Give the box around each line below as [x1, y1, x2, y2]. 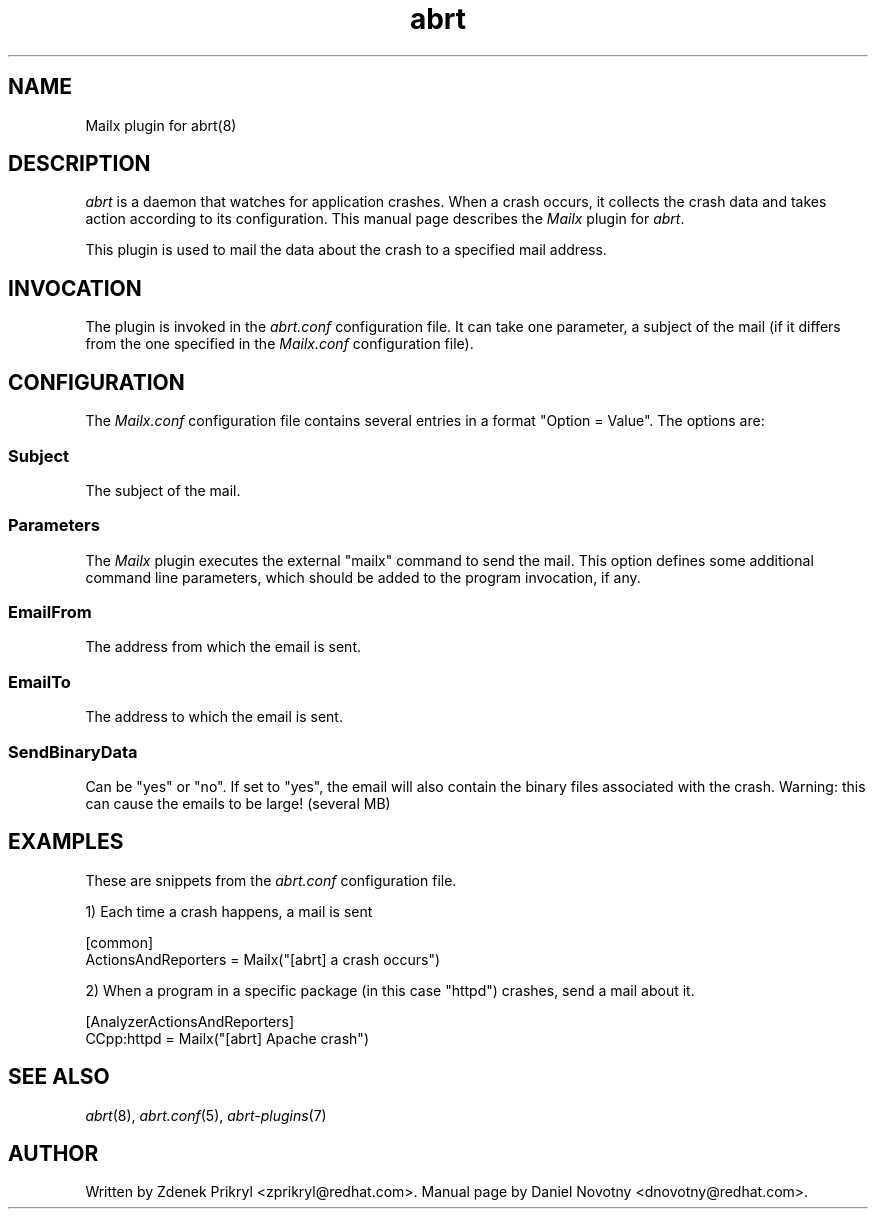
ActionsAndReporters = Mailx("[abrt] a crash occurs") [85, 950, 441, 968]
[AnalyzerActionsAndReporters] [85, 1012, 295, 1030]
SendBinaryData [8, 741, 138, 762]
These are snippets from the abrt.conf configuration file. [85, 871, 457, 889]
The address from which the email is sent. [85, 638, 362, 656]
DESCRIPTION [8, 151, 151, 177]
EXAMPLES [8, 829, 124, 855]
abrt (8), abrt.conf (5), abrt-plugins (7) [85, 1106, 327, 1124]
